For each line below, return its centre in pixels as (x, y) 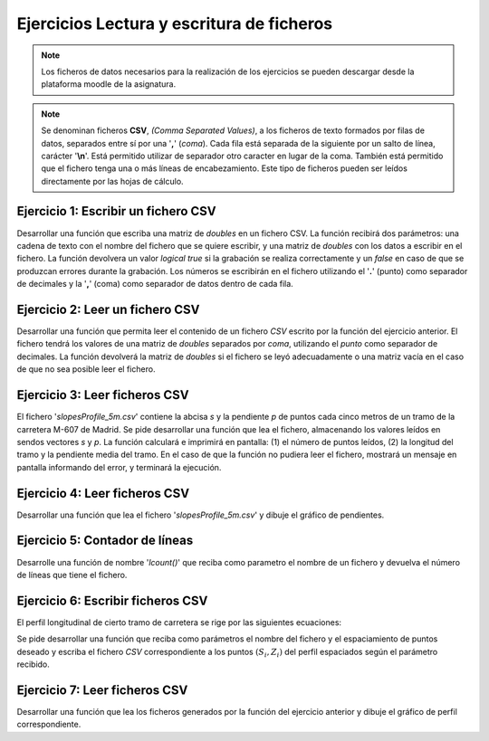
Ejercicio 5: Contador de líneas (105, 541)
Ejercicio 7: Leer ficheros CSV (102, 690)
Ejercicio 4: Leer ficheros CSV (103, 493)
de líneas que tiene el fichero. (72, 575)
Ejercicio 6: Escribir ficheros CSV (112, 600)
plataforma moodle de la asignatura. (109, 84)
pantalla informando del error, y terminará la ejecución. (119, 467)
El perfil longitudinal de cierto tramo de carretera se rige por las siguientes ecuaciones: (179, 622)
